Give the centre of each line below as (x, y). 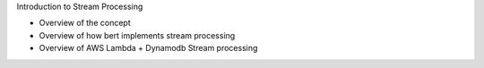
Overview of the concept (85, 23)
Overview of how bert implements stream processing (137, 35)
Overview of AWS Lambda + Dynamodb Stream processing (148, 48)
